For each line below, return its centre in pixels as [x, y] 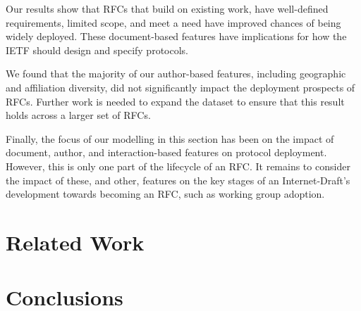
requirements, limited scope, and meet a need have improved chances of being [173, 22]
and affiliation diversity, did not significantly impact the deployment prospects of [180, 87]
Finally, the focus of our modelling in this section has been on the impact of [170, 138]
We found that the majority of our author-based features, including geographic [176, 74]
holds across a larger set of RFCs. [78, 115]
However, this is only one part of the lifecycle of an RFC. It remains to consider [178, 166]
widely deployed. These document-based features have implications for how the [176, 36]
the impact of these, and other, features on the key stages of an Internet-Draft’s [178, 180]
